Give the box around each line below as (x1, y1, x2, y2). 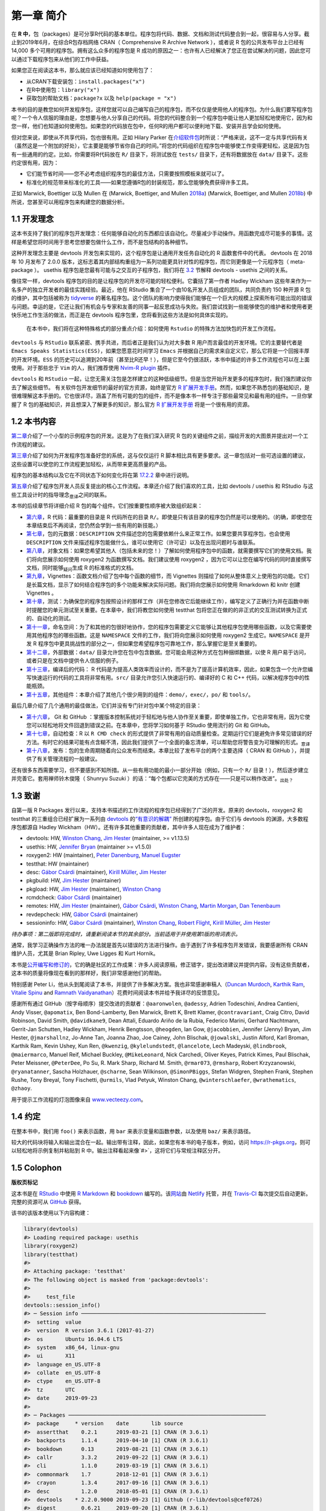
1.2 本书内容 (11, 416, 57, 427)
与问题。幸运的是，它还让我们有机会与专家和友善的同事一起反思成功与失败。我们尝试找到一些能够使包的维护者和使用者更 (11, 303, 313, 310)
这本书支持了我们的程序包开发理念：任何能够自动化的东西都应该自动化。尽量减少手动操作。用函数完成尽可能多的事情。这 (11, 230, 313, 237)
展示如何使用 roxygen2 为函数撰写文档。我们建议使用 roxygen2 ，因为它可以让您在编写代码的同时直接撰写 (47, 555, 312, 563)
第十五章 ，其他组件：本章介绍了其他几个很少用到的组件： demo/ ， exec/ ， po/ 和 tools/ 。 (26, 691, 254, 698)
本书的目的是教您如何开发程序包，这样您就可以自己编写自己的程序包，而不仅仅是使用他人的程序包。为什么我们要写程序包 (11, 106, 313, 113)
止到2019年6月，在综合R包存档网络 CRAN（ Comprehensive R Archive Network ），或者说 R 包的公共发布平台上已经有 (11, 38, 304, 45)
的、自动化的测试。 (26, 615, 74, 622)
